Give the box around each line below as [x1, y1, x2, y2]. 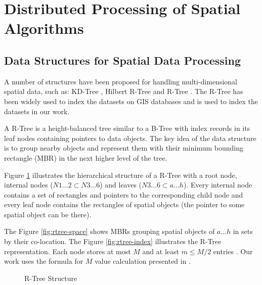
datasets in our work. [4, 106, 70, 116]
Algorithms [4, 18, 84, 38]
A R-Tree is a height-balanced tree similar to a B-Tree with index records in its [4, 123, 250, 133]
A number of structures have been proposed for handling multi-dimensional [4, 76, 237, 86]
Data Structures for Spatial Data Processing [4, 52, 241, 68]
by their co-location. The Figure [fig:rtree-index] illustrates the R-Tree [4, 236, 222, 247]
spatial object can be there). [4, 209, 92, 219]
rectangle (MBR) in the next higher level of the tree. [4, 152, 167, 163]
